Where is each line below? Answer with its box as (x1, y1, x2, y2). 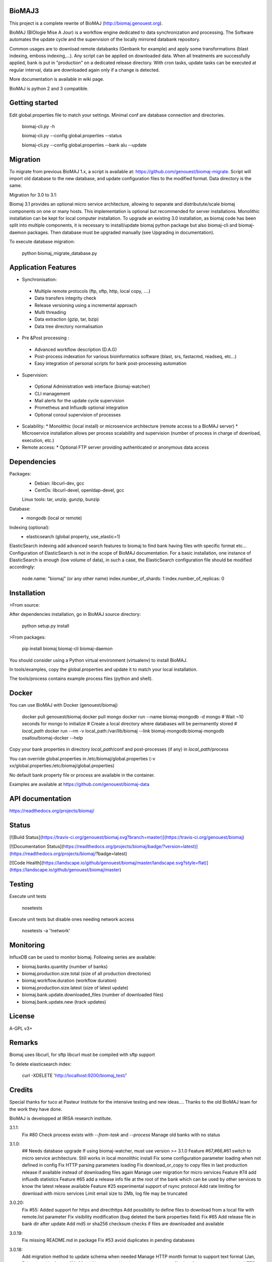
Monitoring (9, 941, 45, 950)
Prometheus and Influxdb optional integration (34, 404, 128, 411)
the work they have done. (9, 1106, 62, 1112)
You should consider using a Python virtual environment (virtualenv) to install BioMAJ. (9, 657, 187, 663)
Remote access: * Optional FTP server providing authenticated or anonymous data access (22, 444, 209, 450)
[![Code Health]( (9, 860, 43, 866)
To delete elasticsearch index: (9, 1061, 72, 1067)
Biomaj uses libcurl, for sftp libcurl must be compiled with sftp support (9, 1051, 155, 1058)
